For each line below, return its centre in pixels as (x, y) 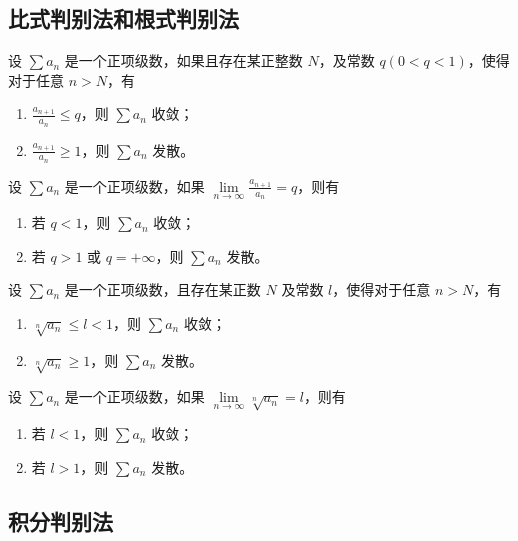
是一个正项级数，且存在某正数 (162, 289)
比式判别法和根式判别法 (123, 18)
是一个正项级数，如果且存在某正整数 (183, 60)
